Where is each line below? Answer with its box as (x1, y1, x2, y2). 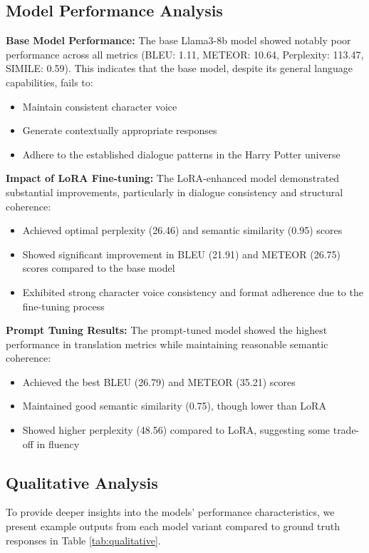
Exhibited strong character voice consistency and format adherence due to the (22, 284, 363, 299)
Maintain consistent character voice (22, 98, 177, 113)
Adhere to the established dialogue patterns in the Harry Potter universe (22, 146, 341, 161)
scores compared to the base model (22, 260, 175, 275)
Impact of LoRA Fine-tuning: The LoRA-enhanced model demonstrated (6, 171, 340, 186)
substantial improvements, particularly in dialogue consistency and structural (6, 184, 343, 199)
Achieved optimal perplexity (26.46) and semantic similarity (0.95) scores (22, 223, 343, 238)
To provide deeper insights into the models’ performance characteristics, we (6, 504, 335, 519)
